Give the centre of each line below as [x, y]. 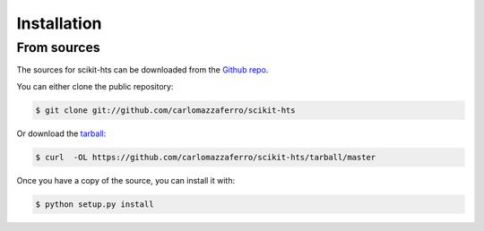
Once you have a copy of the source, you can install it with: [126, 180]
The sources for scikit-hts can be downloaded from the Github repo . [143, 70]
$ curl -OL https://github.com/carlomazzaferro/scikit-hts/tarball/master [206, 157]
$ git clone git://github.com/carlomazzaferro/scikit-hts [165, 110]
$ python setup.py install [95, 204]
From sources [58, 47]
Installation [59, 23]
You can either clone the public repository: [95, 86]
